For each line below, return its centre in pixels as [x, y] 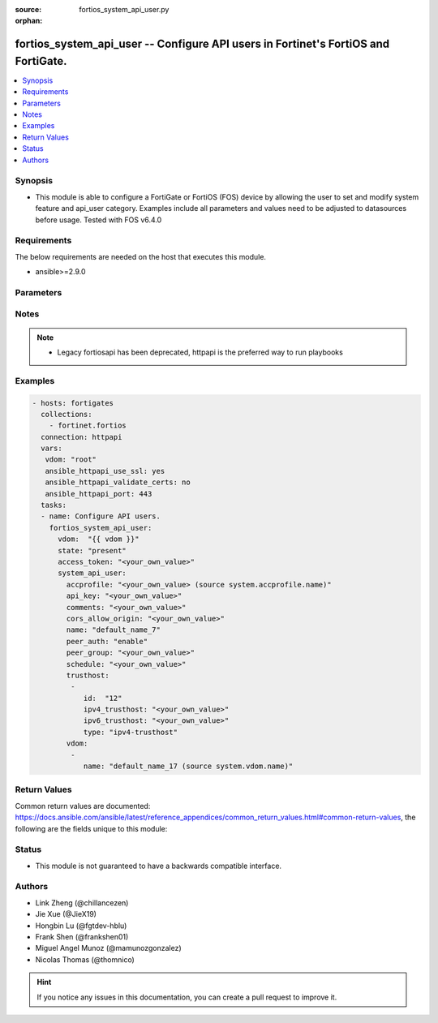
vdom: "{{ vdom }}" [99, 539]
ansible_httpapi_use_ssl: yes [105, 471]
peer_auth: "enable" [107, 641]
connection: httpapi [82, 437]
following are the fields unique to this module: [91, 828]
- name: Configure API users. [101, 516]
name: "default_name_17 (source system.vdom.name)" [188, 766]
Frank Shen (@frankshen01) [82, 937]
